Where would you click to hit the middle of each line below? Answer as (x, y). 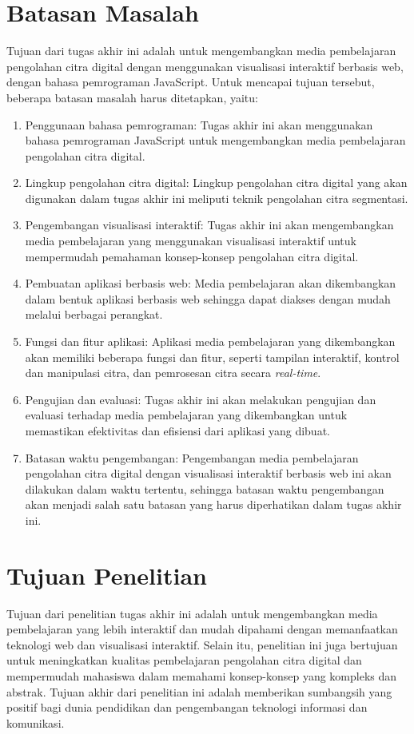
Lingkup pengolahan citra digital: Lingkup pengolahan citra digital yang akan (216, 183)
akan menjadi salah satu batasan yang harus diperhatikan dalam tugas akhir (213, 504)
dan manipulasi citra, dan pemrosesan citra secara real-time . (173, 373)
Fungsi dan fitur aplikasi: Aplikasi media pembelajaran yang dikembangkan (210, 341)
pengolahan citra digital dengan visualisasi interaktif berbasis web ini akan (208, 473)
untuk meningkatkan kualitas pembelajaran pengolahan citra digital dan (184, 660)
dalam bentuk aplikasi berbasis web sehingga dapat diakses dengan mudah (208, 298)
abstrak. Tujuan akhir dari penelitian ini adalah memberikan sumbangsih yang (199, 691)
